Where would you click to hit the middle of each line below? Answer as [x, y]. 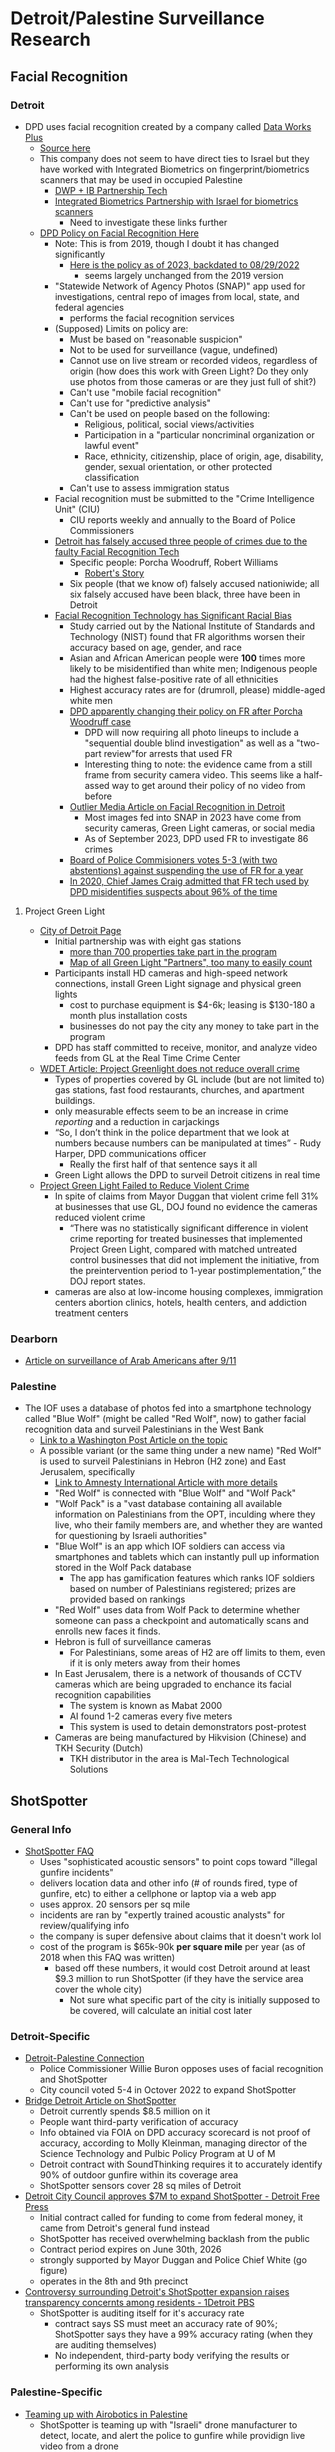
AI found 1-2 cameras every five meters [151, 1716]
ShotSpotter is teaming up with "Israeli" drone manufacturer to [168, 2424]
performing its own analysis [112, 2366]
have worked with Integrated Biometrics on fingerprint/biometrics [174, 169]
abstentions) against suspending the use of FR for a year [186, 870]
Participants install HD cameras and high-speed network [171, 973]
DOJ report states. [108, 1281]
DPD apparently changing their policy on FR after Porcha [186, 711]
